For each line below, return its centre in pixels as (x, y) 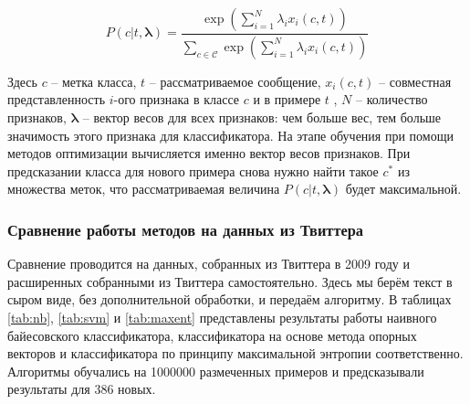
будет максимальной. (403, 189)
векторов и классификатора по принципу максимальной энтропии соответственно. (235, 353)
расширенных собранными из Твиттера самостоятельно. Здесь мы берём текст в (230, 281)
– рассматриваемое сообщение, (235, 81)
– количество (392, 99)
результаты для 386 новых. (82, 389)
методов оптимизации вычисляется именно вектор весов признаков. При (209, 153)
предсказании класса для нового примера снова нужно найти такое (193, 170)
